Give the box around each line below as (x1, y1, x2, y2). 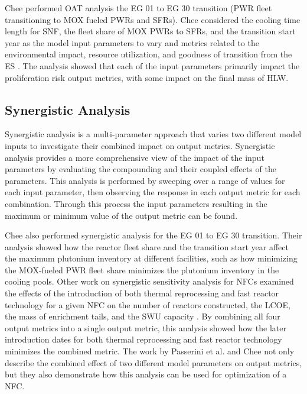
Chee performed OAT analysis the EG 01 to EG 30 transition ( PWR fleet (5, 2, 272, 14)
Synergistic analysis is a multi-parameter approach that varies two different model (5, 128, 302, 140)
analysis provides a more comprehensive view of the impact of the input (5, 151, 264, 163)
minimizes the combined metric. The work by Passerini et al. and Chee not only (5, 345, 295, 357)
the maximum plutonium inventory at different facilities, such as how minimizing (5, 252, 298, 264)
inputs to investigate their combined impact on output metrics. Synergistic (5, 139, 275, 151)
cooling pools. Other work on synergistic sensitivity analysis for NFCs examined (5, 275, 294, 288)
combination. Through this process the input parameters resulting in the (5, 197, 267, 209)
